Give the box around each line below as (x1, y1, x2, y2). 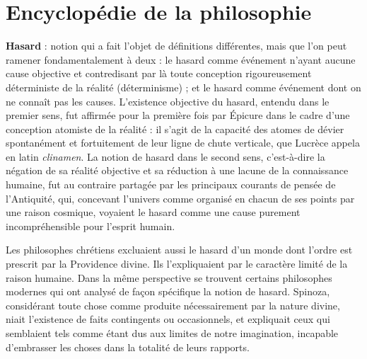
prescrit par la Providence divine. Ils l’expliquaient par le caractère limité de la (6, 256, 348, 271)
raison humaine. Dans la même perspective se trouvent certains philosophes (6, 270, 332, 285)
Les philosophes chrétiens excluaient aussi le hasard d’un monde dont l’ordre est (6, 242, 353, 257)
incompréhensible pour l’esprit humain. (6, 218, 175, 233)
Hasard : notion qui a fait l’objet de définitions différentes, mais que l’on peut (6, 38, 347, 53)
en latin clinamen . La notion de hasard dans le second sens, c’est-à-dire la (6, 149, 325, 164)
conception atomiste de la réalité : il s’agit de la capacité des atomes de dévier (6, 121, 344, 136)
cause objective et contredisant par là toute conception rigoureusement (6, 66, 312, 81)
